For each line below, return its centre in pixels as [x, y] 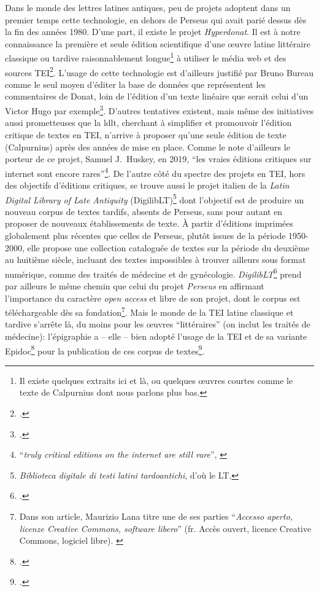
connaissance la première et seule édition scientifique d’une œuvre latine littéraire [158, 43]
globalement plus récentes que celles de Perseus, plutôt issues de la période [145, 235]
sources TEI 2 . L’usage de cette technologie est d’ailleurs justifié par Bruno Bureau [159, 71]
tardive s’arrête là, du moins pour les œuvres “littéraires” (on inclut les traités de [158, 324]
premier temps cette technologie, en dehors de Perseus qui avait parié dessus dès [156, 19]
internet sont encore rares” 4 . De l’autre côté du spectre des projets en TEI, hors [155, 172]
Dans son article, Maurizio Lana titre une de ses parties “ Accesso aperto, [156, 516]
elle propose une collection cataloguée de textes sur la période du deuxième [168, 247]
